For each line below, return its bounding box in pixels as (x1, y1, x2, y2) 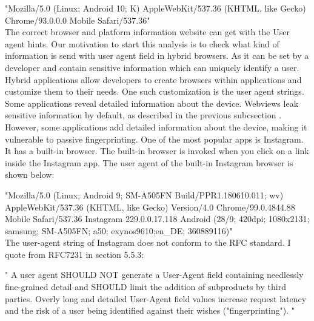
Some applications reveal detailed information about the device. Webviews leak (5, 96, 299, 109)
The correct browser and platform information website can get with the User (5, 25, 290, 38)
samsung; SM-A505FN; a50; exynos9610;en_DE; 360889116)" (5, 224, 233, 237)
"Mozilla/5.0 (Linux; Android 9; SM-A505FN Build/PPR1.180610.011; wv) (5, 188, 284, 201)
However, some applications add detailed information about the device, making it (5, 120, 307, 133)
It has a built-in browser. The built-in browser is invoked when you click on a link (5, 144, 309, 157)
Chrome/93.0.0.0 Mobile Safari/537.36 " (5, 13, 150, 26)
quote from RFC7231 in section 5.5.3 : (5, 248, 144, 260)
